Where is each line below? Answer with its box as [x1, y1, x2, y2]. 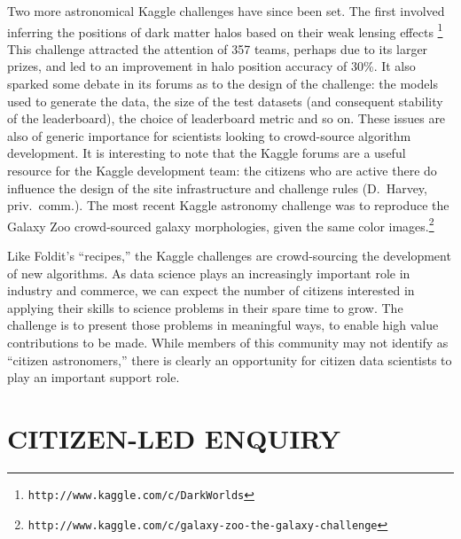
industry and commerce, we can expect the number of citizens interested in [7, 281, 415, 300]
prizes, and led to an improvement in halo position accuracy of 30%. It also [7, 57, 416, 75]
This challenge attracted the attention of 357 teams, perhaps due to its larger [7, 39, 428, 58]
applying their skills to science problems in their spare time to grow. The [7, 298, 403, 316]
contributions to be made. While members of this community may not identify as [7, 333, 449, 351]
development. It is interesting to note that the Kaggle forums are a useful [7, 144, 406, 162]
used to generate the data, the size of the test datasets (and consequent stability [7, 91, 443, 110]
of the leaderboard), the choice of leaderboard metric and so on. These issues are [7, 109, 446, 128]
